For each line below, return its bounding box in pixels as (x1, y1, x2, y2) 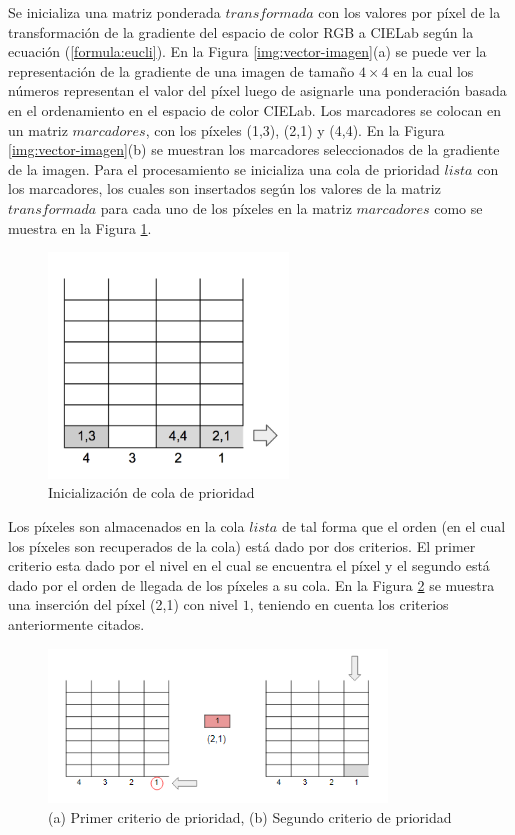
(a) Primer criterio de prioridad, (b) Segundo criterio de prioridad (48, 806, 452, 827)
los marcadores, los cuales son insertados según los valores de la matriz (8, 178, 441, 199)
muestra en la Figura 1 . (8, 217, 152, 238)
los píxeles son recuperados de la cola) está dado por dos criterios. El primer (8, 535, 476, 556)
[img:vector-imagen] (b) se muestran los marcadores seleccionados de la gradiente (8, 139, 500, 160)
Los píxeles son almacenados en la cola (8, 516, 245, 537)
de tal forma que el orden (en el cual (281, 516, 506, 537)
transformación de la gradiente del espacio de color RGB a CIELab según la (8, 21, 474, 42)
